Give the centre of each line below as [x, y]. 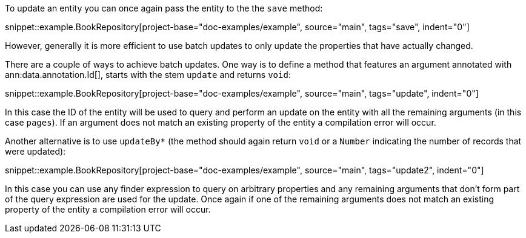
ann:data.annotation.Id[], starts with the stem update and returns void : [148, 75]
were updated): [35, 151]
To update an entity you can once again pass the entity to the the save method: [164, 8]
